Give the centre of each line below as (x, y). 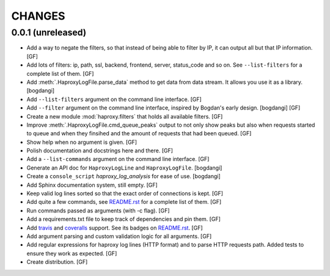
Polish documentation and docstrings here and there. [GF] (100, 151)
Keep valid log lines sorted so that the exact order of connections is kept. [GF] (125, 193)
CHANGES (38, 16)
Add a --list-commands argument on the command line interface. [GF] (118, 159)
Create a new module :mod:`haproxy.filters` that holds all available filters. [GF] (125, 116)
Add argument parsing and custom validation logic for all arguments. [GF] (119, 236)
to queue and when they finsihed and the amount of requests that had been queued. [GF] (139, 133)
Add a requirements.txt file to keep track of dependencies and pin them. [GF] (124, 219)
